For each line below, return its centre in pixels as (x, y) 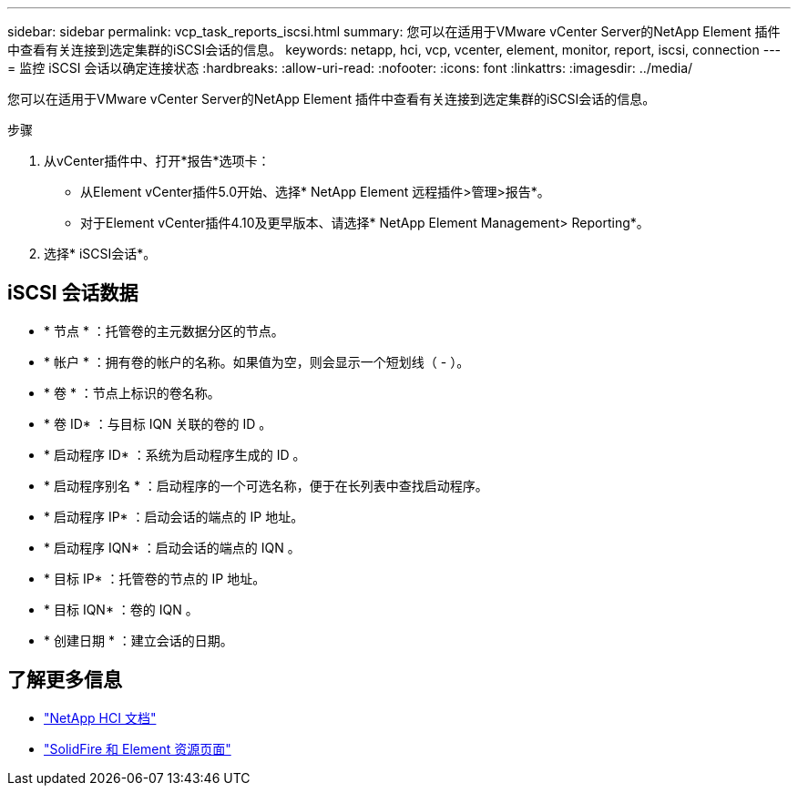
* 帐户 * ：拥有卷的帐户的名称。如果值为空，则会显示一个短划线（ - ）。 (257, 361)
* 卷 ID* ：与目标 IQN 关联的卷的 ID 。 (158, 423)
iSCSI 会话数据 (73, 293)
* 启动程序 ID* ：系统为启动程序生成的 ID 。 (175, 454)
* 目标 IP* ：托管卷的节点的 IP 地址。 (155, 578)
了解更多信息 (65, 680)
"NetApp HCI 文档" (100, 717)
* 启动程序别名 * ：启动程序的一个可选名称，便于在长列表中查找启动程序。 (266, 485)
